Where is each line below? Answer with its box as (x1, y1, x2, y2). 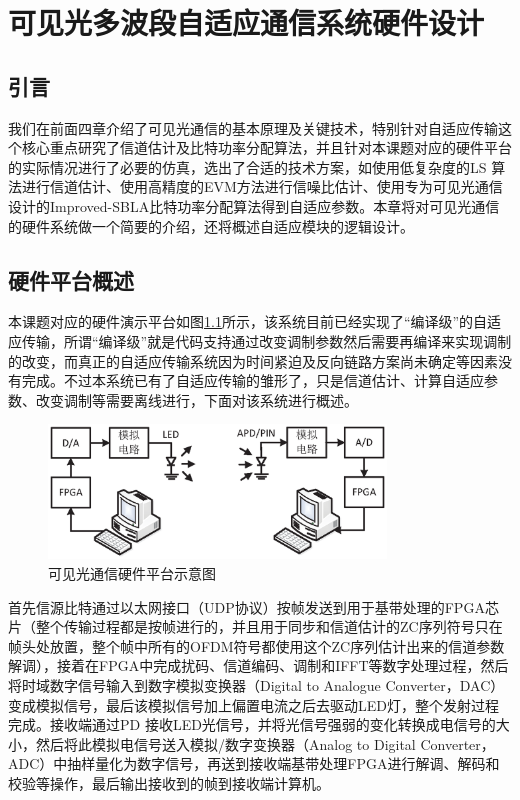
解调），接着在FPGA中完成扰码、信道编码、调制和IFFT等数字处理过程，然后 (8, 655, 509, 676)
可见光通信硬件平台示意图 (48, 563, 216, 584)
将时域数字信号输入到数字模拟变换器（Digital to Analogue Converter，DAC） (8, 675, 505, 696)
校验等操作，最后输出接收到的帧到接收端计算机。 (8, 772, 330, 793)
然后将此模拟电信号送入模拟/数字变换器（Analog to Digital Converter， (35, 733, 495, 754)
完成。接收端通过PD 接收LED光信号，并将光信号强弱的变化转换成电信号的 (8, 714, 496, 735)
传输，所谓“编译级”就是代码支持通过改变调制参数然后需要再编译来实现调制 (21, 330, 512, 351)
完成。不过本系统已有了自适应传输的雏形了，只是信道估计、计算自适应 (21, 370, 484, 391)
